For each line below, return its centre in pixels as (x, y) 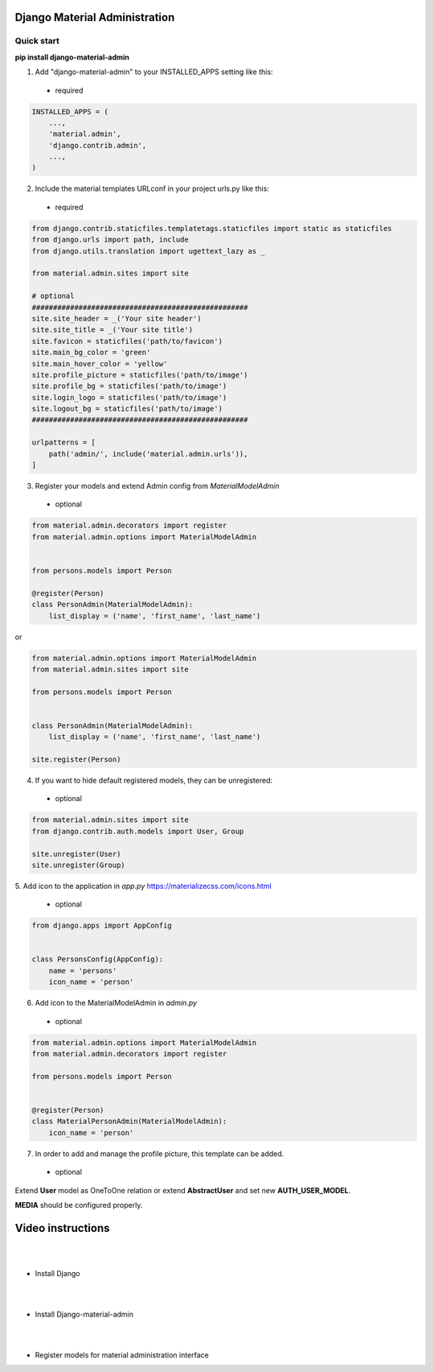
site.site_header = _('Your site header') (117, 318)
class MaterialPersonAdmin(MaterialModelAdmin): (129, 1122)
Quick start (37, 41)
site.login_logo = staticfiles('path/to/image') (129, 397)
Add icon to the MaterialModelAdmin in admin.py (116, 1003)
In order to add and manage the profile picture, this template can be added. (160, 1153)
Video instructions (62, 1228)
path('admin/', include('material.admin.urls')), (148, 454)
